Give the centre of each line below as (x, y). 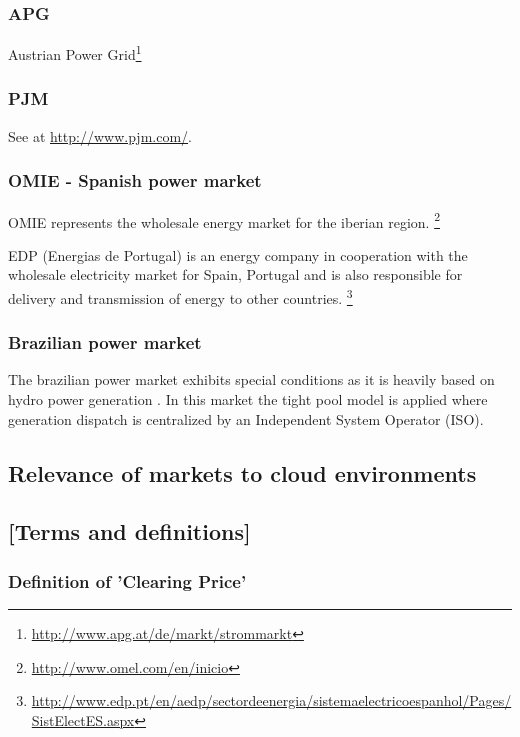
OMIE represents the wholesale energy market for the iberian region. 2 (224, 220)
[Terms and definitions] (129, 531)
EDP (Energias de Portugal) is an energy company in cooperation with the (238, 254)
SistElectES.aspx (83, 719)
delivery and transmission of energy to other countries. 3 (180, 296)
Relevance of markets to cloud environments (242, 472)
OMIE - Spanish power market (135, 180)
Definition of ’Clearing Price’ (127, 580)
